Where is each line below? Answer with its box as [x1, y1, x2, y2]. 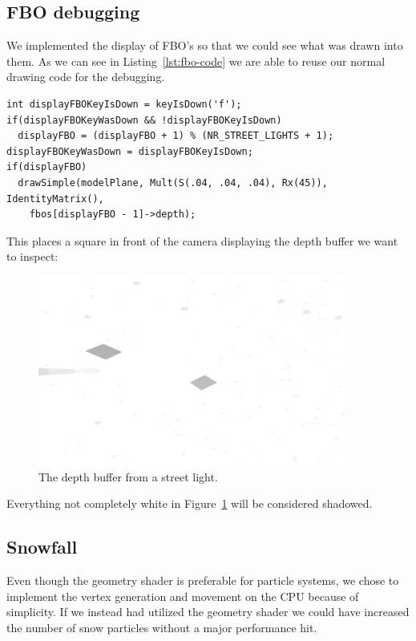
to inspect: [6, 248, 59, 265]
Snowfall [6, 534, 78, 559]
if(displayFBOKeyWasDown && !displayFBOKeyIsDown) [6, 114, 282, 126]
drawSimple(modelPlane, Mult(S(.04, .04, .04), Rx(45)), [18, 176, 328, 189]
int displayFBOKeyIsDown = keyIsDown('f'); [6, 98, 242, 110]
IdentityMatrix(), [6, 193, 104, 205]
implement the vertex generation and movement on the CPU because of [6, 587, 359, 604]
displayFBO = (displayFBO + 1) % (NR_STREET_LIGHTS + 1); [18, 130, 334, 142]
